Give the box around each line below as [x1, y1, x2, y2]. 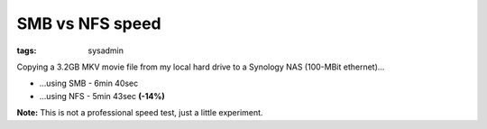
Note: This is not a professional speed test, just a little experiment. [16, 107, 263, 118]
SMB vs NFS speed [16, 14, 161, 33]
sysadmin [87, 45, 124, 56]
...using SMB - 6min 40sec [39, 78, 139, 89]
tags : [16, 45, 37, 56]
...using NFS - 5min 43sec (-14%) [39, 90, 166, 101]
